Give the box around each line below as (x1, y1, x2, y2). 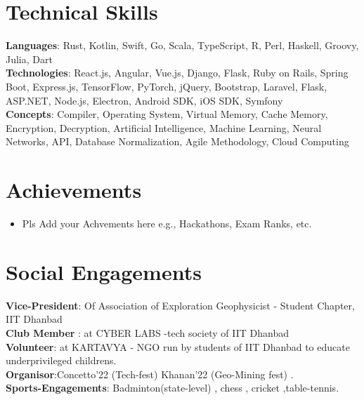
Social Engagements (6, 257, 202, 286)
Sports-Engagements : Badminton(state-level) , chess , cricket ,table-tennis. (6, 380, 339, 395)
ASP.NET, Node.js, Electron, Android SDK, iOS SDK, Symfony (6, 93, 283, 107)
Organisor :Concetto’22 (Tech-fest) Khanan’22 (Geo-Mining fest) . (6, 366, 294, 381)
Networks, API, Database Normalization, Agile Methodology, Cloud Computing (6, 134, 349, 149)
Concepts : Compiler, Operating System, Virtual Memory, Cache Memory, (6, 107, 328, 121)
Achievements (6, 175, 142, 204)
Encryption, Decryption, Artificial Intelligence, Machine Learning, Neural (6, 120, 322, 135)
